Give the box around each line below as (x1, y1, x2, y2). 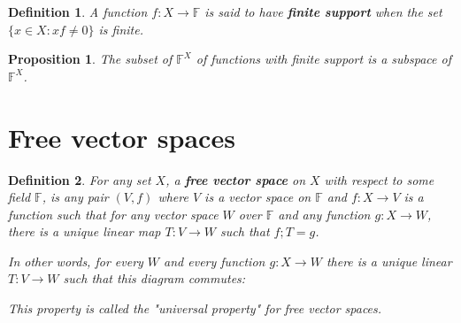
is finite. (98, 19, 143, 38)
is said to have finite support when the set (204, 3, 442, 20)
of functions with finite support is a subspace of (196, 50, 451, 68)
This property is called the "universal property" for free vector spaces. (8, 299, 382, 318)
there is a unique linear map (8, 222, 161, 241)
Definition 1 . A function (8, 3, 148, 20)
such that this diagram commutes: (63, 269, 246, 288)
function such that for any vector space (8, 204, 219, 223)
